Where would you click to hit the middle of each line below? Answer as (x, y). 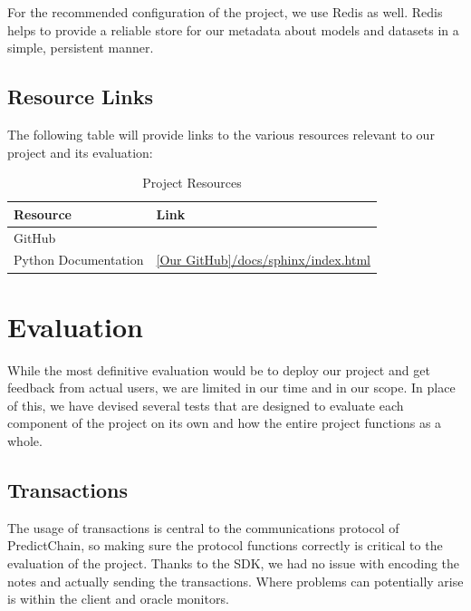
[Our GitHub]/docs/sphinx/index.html (263, 260)
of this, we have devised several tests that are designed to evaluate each (206, 405)
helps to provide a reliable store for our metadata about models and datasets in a (233, 29)
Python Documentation (79, 260)
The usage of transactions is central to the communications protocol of (203, 527)
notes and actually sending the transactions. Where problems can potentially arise (235, 581)
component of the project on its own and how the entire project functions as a (225, 423)
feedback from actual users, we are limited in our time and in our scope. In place (231, 388)
